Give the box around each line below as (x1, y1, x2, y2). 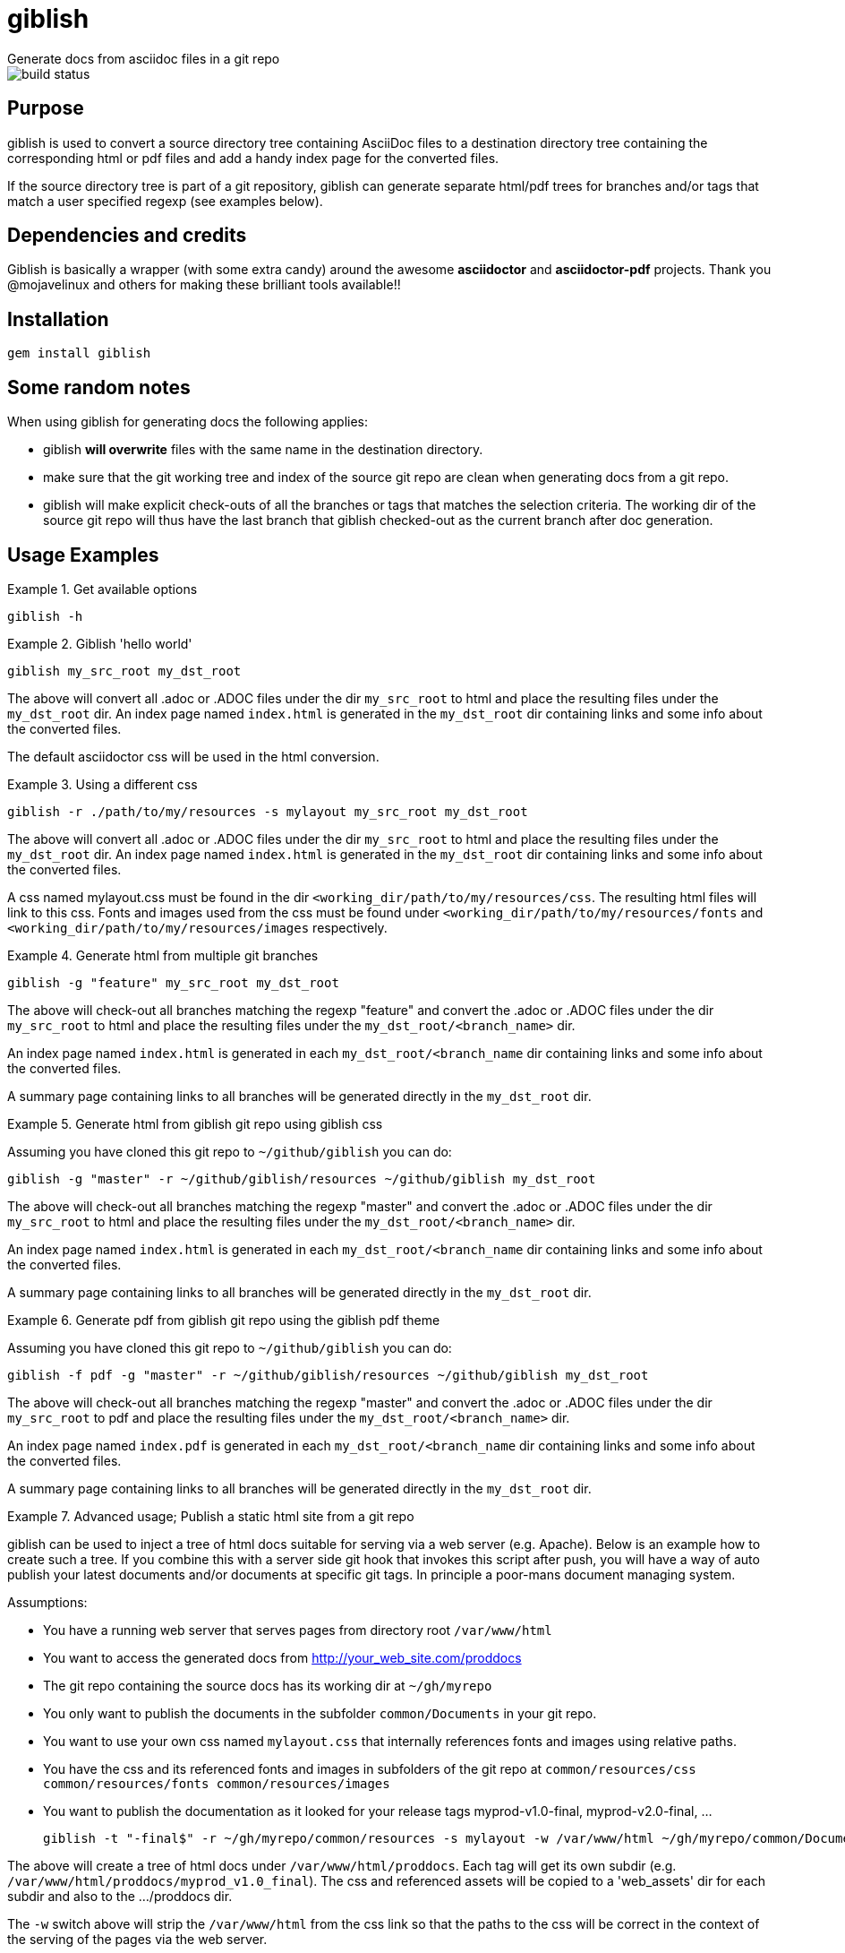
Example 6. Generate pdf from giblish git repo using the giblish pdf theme (7, 1312, 440, 1328)
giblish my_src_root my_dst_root (7, 663, 242, 678)
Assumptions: (7, 1594, 88, 1610)
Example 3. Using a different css (7, 776, 198, 792)
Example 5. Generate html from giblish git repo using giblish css (7, 1115, 383, 1131)
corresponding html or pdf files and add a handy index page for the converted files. (7, 150, 499, 166)
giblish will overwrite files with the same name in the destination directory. (43, 442, 483, 458)
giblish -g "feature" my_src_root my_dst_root (7, 975, 339, 990)
